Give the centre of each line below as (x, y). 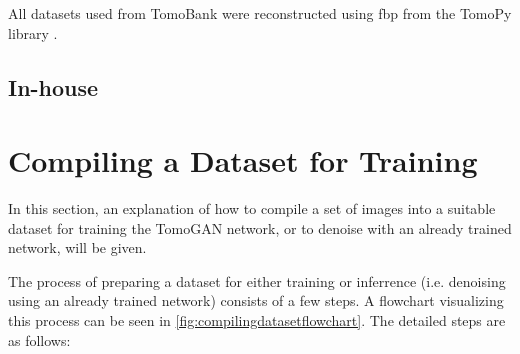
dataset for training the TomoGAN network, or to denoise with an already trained (260, 227)
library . (33, 32)
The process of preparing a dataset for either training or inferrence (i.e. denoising (257, 280)
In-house (53, 86)
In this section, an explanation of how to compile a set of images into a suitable (252, 208)
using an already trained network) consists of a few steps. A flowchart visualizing (256, 300)
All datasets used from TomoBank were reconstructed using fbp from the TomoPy (260, 13)
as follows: (39, 339)
